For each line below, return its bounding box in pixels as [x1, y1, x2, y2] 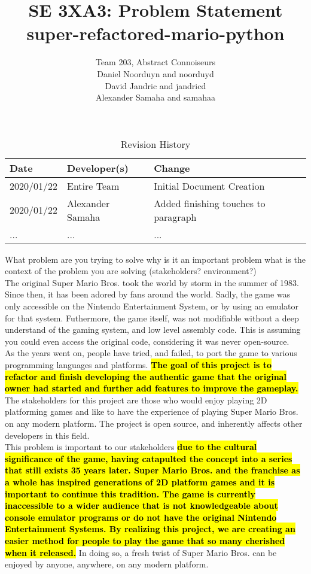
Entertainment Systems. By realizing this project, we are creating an [5, 523, 295, 535]
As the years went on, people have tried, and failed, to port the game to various [5, 347, 297, 359]
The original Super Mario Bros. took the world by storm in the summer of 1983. [5, 276, 299, 288]
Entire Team [67, 178, 120, 193]
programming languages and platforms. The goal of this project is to [5, 359, 272, 371]
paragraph [154, 209, 197, 224]
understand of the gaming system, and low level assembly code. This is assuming [5, 323, 301, 336]
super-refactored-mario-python [26, 21, 285, 45]
